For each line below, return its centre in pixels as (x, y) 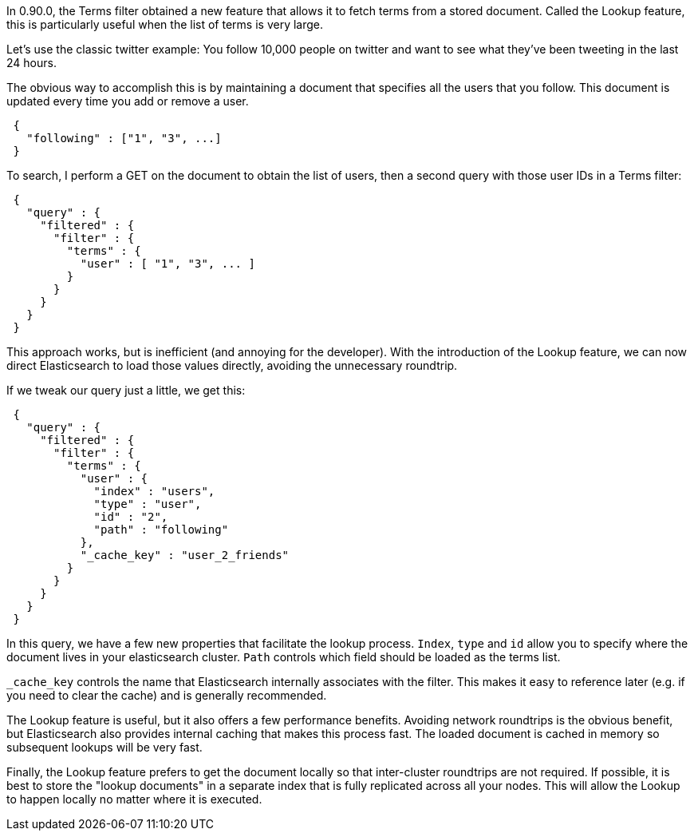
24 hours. (32, 63)
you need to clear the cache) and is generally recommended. (167, 695)
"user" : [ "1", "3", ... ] (168, 264)
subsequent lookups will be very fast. (104, 747)
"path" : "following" (161, 530)
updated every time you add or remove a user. (128, 101)
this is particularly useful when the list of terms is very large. (165, 24)
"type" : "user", (148, 504)
